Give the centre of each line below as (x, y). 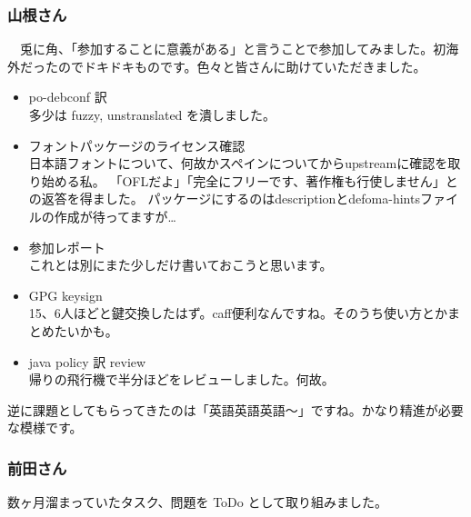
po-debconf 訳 (68, 97)
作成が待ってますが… (115, 216)
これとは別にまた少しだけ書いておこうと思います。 (180, 265)
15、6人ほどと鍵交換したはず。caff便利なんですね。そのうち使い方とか (238, 313)
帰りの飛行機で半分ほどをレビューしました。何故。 (181, 379)
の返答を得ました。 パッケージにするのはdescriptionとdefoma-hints (224, 199)
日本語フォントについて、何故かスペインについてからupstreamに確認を (238, 163)
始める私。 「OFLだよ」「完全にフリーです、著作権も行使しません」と (250, 180)
